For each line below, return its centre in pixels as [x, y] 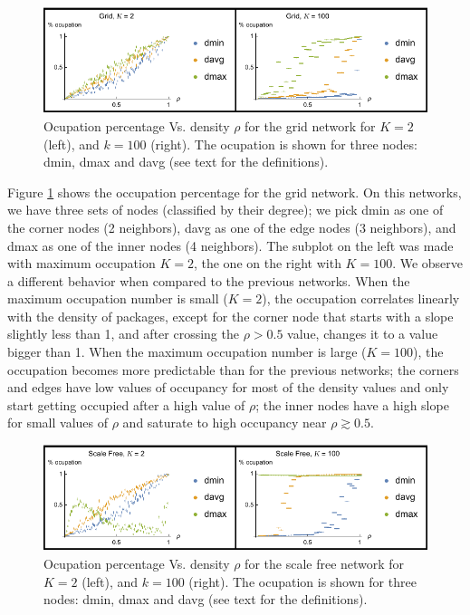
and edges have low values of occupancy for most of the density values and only [228, 387]
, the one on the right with [267, 263]
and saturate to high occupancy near [225, 423]
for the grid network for [310, 125]
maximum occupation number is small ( [118, 298]
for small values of [58, 423]
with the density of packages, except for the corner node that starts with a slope [230, 316]
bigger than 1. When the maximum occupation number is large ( [187, 352]
